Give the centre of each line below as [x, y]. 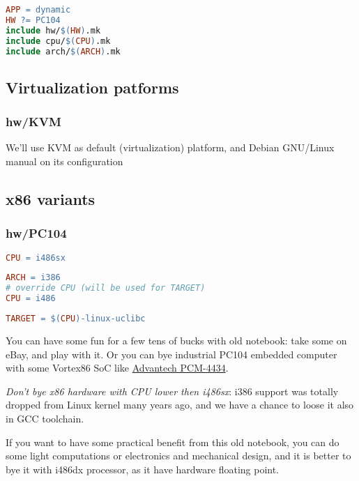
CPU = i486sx [36, 258]
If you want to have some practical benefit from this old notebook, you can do [173, 442]
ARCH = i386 [33, 278]
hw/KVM [33, 122]
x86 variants [51, 198]
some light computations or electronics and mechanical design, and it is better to [178, 456]
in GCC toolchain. [45, 418]
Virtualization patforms [92, 87]
